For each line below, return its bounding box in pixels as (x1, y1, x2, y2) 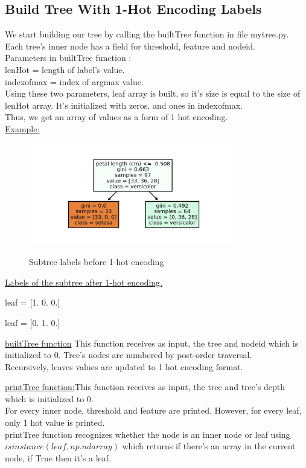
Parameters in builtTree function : (5, 51, 132, 64)
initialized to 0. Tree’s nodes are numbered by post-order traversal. (5, 348, 252, 361)
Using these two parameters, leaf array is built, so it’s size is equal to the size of (5, 87, 301, 100)
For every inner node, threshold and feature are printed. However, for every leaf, (5, 404, 302, 417)
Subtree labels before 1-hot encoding (29, 255, 164, 268)
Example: (5, 122, 40, 135)
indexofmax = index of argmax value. (5, 75, 144, 88)
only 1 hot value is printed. (5, 416, 105, 429)
